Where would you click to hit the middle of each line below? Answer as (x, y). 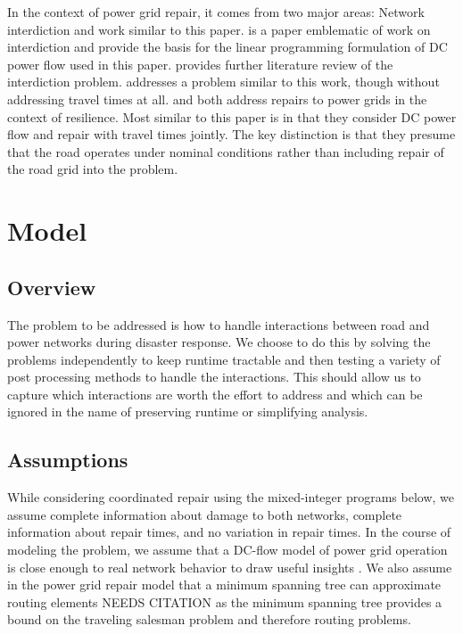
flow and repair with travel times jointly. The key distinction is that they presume (231, 134)
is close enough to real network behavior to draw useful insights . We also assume (230, 567)
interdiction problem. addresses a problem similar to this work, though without (223, 82)
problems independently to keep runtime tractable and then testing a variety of (224, 359)
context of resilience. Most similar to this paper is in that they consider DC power (232, 116)
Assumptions (68, 460)
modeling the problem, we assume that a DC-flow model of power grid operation (227, 550)
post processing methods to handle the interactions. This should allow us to (214, 377)
